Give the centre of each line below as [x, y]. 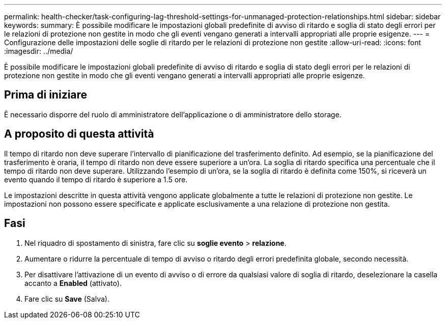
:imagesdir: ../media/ [39, 51]
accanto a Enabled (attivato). [73, 283]
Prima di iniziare [46, 95]
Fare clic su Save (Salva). [67, 299]
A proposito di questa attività [79, 134]
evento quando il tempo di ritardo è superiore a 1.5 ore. [96, 179]
